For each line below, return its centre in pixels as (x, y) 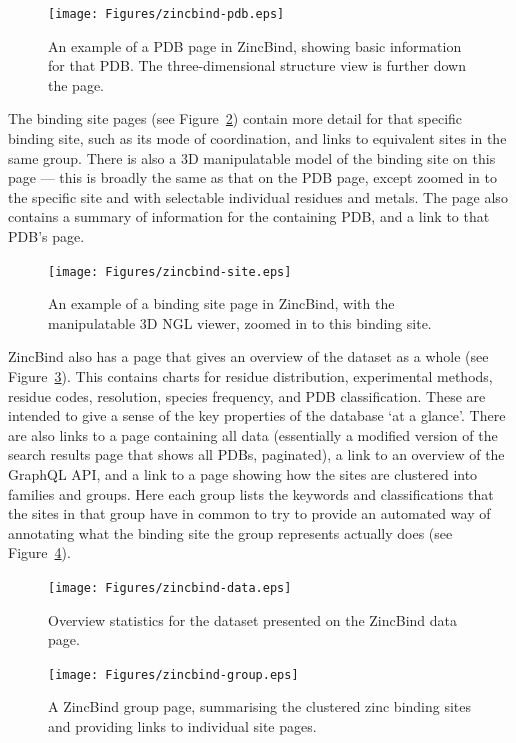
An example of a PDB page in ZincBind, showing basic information (255, 45)
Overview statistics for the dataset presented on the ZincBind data (253, 619)
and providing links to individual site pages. (182, 726)
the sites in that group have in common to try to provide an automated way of (249, 513)
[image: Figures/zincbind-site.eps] (170, 271)
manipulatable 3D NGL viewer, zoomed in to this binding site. (240, 322)
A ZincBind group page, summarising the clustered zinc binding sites (260, 706)
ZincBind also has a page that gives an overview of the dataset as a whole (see (248, 356)
